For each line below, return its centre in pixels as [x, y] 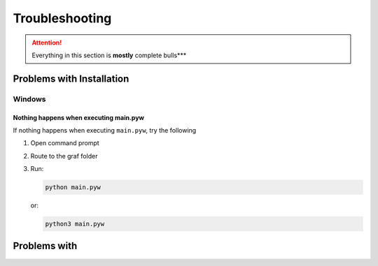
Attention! [47, 43]
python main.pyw [73, 187]
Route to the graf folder [64, 156]
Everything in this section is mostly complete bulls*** [109, 55]
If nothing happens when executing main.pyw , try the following [105, 130]
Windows [29, 99]
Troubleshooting [62, 18]
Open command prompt [65, 143]
